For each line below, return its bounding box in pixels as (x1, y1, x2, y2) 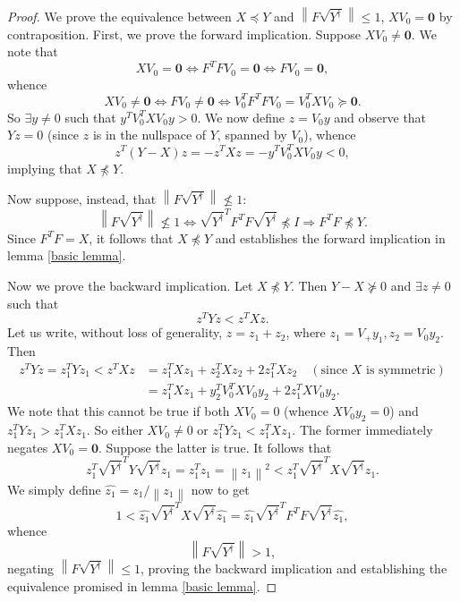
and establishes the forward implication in (215, 228, 446, 247)
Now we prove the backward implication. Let (7, 276, 253, 295)
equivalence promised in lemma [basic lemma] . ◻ (7, 576, 277, 595)
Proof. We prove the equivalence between (7, 7, 232, 25)
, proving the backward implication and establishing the (141, 559, 447, 578)
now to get (191, 479, 250, 498)
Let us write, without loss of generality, (7, 323, 223, 342)
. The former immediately (292, 420, 433, 439)
